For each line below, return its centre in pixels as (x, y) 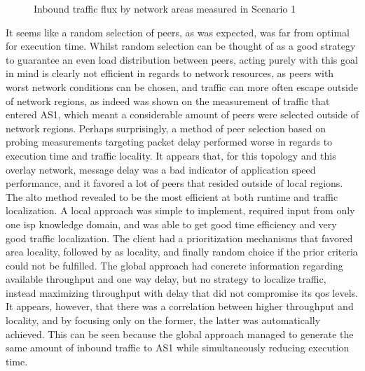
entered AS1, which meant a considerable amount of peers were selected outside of (182, 114)
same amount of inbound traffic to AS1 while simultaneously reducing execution (178, 348)
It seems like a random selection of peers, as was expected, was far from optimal (178, 32)
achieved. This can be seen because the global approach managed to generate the (180, 334)
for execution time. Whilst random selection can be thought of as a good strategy (181, 46)
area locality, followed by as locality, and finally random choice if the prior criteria (182, 252)
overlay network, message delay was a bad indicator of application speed (161, 169)
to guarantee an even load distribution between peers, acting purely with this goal (182, 59)
